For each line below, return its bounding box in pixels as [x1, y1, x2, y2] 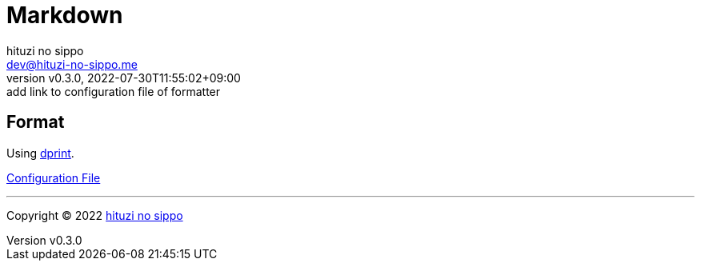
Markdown [6, 2, 123, 29]
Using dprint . [6, 145, 74, 160]
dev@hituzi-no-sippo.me [6, 57, 138, 71]
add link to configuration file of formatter [6, 84, 221, 98]
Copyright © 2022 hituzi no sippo [6, 208, 183, 222]
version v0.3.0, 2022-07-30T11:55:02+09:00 [6, 70, 241, 85]
